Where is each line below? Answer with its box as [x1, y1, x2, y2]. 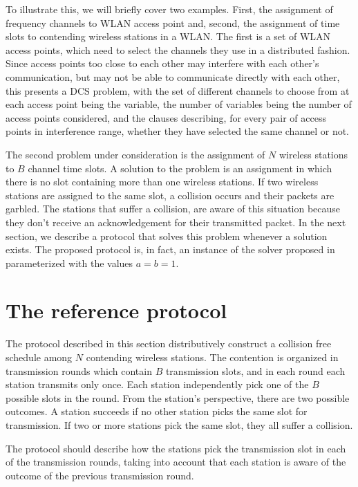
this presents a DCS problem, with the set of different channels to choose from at [6, 83, 350, 98]
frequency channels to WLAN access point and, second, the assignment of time [6, 15, 340, 30]
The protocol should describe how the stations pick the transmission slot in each [6, 441, 346, 455]
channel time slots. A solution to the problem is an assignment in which [28, 160, 332, 175]
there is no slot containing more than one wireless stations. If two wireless [6, 174, 319, 189]
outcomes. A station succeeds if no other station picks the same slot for [6, 404, 308, 419]
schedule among [6, 350, 73, 364]
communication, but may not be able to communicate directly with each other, [6, 69, 340, 84]
